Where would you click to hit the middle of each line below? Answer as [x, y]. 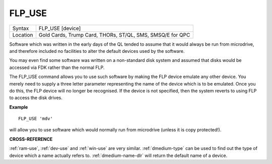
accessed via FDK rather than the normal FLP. [57, 67]
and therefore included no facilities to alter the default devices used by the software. [97, 51]
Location [23, 35]
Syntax [21, 28]
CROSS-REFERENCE [31, 139]
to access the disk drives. [36, 98]
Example [19, 107]
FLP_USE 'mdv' [36, 119]
